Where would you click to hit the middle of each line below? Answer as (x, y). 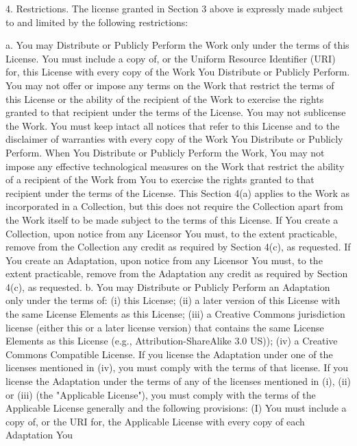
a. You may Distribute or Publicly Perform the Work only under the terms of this (177, 45)
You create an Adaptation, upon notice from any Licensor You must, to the (164, 260)
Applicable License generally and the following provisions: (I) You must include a (176, 408)
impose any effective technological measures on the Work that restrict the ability (175, 166)
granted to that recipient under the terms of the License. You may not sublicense (176, 112)
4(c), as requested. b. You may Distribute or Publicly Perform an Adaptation (168, 286)
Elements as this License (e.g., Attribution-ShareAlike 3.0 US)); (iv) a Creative (172, 341)
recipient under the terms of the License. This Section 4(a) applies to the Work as (177, 192)
